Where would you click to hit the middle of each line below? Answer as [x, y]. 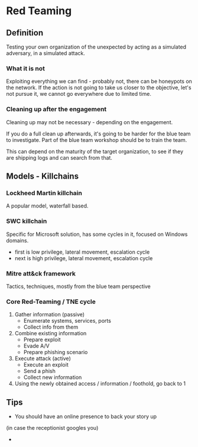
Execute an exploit [46, 365]
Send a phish [40, 371]
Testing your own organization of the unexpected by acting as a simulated [96, 47]
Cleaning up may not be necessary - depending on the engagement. [90, 122]
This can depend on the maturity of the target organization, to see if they [95, 151]
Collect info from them [51, 327]
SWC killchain [27, 221]
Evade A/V [36, 346]
